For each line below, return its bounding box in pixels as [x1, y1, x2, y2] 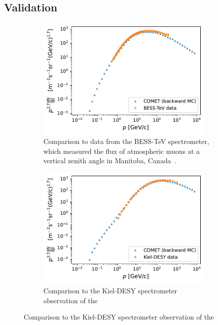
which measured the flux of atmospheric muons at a [43, 145, 200, 156]
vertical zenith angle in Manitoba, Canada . [43, 155, 177, 166]
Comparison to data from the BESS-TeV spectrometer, [43, 136, 209, 146]
